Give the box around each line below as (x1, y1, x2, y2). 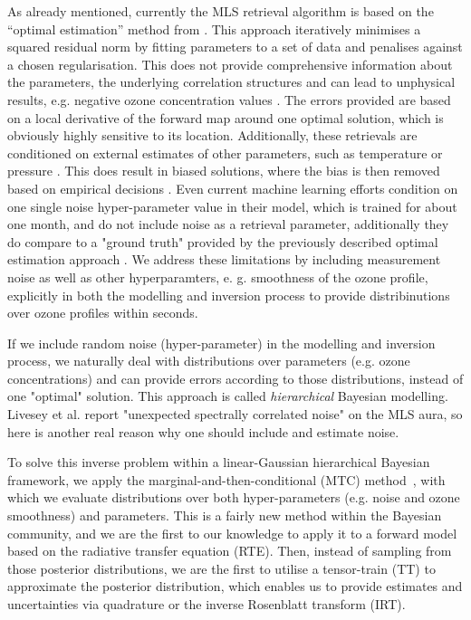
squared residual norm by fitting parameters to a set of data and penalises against (7, 37, 463, 56)
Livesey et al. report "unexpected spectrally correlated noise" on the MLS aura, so (7, 405, 463, 424)
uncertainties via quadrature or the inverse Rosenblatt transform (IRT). (7, 595, 406, 613)
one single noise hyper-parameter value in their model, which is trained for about (7, 196, 457, 215)
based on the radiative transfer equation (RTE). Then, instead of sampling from (7, 541, 452, 560)
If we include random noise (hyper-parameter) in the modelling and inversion (7, 333, 436, 352)
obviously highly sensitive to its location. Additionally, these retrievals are (7, 126, 418, 145)
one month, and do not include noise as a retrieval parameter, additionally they (7, 215, 449, 234)
